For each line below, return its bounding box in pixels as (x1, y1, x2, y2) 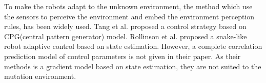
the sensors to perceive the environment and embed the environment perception (4, 11, 255, 21)
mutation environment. (4, 71, 76, 81)
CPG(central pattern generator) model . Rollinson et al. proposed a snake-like (4, 31, 247, 41)
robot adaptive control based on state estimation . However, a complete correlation (4, 41, 262, 51)
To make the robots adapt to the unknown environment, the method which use (4, 1, 253, 11)
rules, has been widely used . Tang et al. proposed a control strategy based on (4, 21, 247, 32)
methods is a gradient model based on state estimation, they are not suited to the (4, 61, 261, 71)
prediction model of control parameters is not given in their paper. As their (4, 50, 241, 61)
